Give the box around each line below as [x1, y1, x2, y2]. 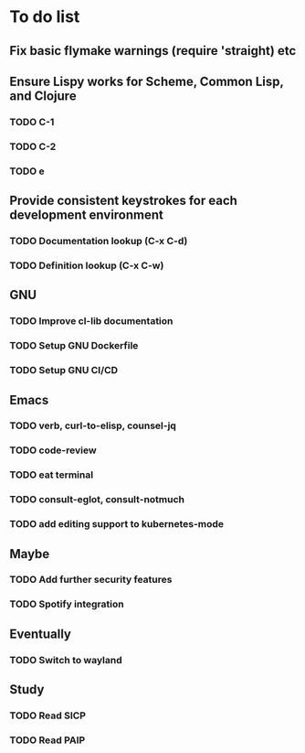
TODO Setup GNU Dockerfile [9, 339, 139, 352]
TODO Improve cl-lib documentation [9, 315, 174, 328]
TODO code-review [9, 444, 98, 457]
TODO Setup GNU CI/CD [9, 364, 119, 377]
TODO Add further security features [9, 574, 173, 586]
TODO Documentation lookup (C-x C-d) [9, 235, 188, 248]
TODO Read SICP [9, 709, 87, 722]
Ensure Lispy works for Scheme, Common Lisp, [9, 73, 284, 89]
